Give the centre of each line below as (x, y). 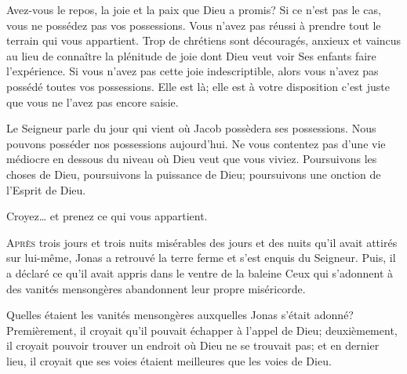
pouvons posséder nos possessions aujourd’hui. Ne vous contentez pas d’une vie (196, 143)
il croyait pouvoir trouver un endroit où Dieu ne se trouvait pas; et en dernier (193, 345)
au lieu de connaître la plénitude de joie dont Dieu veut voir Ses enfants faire (191, 55)
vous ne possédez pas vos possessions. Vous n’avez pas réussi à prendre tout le (194, 25)
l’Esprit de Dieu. (46, 189)
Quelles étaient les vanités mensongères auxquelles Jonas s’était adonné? (180, 315)
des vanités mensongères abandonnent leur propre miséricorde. (156, 288)
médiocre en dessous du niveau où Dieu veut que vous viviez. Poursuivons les (192, 159)
